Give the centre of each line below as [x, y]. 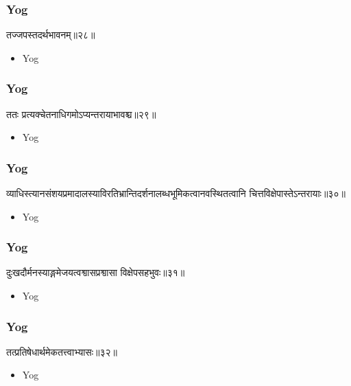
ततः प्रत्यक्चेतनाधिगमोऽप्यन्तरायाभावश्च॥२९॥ [81, 114]
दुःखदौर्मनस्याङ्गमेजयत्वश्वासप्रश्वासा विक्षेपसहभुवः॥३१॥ [96, 272]
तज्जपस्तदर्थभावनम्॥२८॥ [51, 35]
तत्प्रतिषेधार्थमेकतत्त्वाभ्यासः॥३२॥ [62, 351]
